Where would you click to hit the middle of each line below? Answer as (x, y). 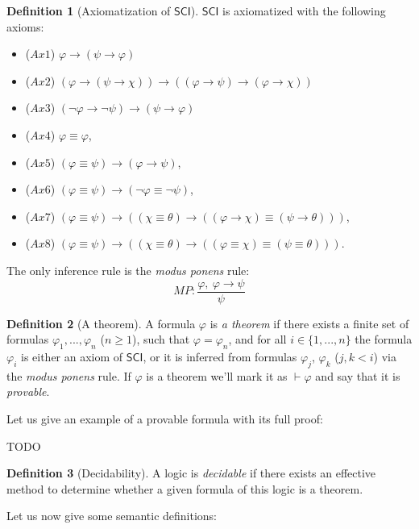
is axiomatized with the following (304, 10)
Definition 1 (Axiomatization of (89, 10)
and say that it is (358, 375)
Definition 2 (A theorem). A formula (101, 323)
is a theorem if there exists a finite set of (309, 323)
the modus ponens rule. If (69, 375)
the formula (384, 339)
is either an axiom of (72, 356)
